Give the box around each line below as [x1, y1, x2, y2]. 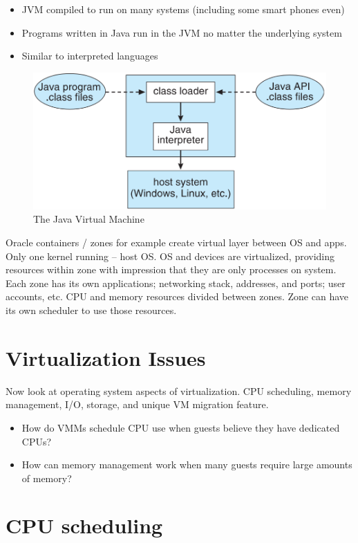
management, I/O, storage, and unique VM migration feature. [6, 397, 269, 412]
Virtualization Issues [6, 343, 206, 371]
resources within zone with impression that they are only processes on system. [6, 262, 337, 277]
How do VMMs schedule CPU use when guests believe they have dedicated [21, 420, 340, 434]
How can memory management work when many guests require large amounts [21, 457, 352, 472]
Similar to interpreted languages [21, 48, 158, 63]
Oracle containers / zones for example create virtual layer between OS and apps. [6, 235, 347, 250]
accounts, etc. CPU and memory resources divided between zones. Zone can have [6, 289, 348, 304]
